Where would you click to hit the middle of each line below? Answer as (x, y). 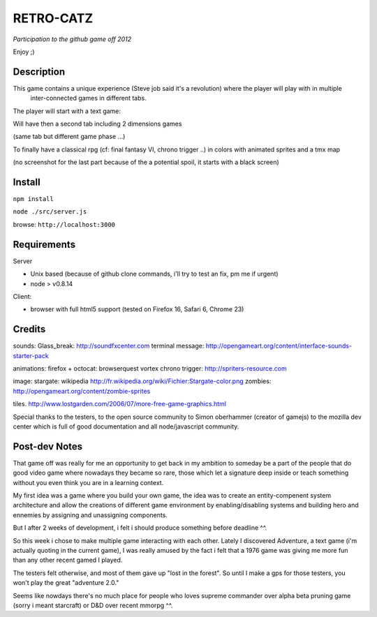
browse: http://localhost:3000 (64, 224)
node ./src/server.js (50, 212)
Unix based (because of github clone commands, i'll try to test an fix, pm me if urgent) (154, 274)
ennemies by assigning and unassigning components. (90, 515)
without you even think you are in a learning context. (88, 482)
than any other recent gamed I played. (68, 560)
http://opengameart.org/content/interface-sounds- (279, 346)
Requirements (44, 244)
